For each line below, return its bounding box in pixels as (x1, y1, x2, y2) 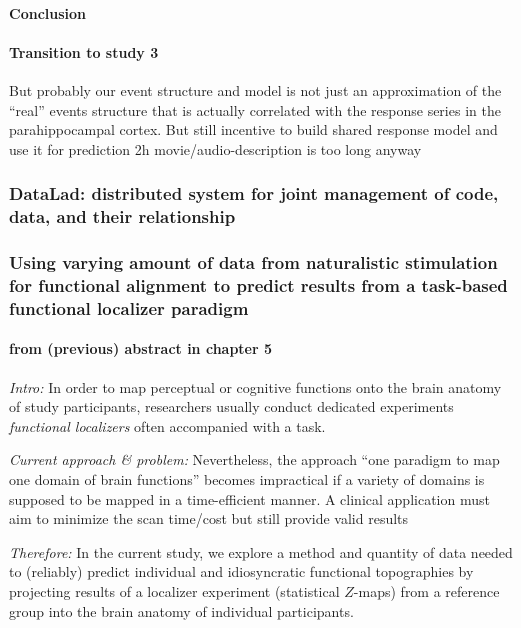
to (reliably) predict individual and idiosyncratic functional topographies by (9, 561, 474, 582)
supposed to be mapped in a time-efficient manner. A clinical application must (9, 488, 490, 509)
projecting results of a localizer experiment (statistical (9, 580, 340, 601)
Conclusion (9, 2, 87, 23)
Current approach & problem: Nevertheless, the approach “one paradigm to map (9, 449, 500, 470)
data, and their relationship (9, 204, 236, 229)
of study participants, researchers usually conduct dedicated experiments (9, 396, 454, 417)
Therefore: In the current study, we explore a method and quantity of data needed (9, 541, 513, 562)
